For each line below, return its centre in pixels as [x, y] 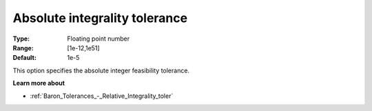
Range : [23, 48]
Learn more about [39, 83]
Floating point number [99, 39]
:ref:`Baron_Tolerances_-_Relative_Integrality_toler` [102, 96]
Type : [21, 39]
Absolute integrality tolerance [100, 18]
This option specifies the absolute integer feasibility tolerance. [101, 70]
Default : [25, 58]
